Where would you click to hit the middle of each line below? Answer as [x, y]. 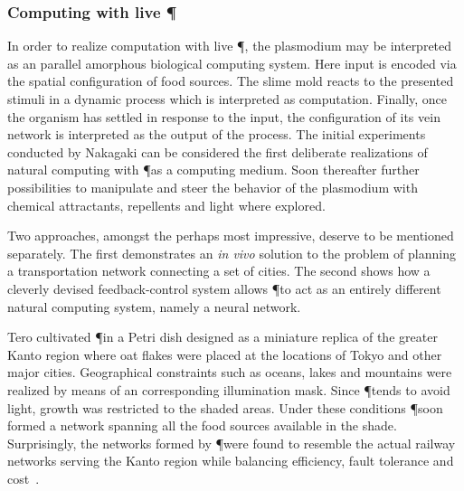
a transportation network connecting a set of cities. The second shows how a [219, 271]
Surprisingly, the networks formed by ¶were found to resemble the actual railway [232, 443]
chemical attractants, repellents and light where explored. [166, 205]
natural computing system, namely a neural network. [154, 306]
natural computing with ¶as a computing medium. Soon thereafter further [213, 170]
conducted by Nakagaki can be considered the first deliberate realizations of [218, 151]
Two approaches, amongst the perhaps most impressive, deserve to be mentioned [231, 236]
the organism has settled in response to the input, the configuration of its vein [224, 116]
